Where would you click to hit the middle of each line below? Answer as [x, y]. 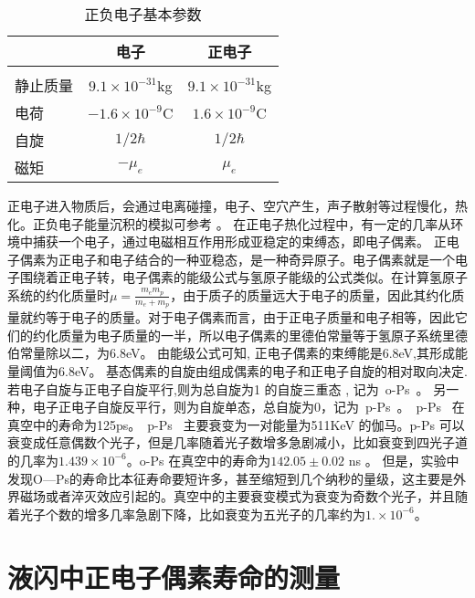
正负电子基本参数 [143, 14]
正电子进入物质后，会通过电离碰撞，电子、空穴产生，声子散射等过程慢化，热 [237, 205]
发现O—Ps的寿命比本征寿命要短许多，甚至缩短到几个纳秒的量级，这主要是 [230, 478]
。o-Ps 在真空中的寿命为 [199, 460]
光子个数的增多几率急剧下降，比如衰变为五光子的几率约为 [192, 514]
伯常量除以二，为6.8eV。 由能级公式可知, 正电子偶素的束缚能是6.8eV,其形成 [231, 353]
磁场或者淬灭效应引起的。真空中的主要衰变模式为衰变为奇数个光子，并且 [237, 496]
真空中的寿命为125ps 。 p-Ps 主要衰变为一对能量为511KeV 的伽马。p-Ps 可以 [236, 424]
